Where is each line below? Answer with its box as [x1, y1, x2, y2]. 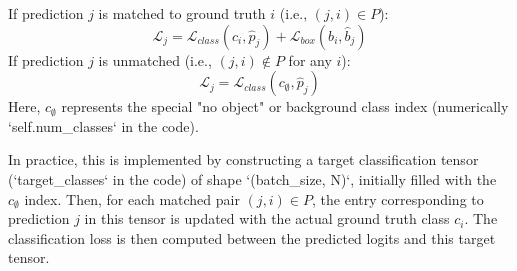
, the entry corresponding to [312, 188, 484, 209]
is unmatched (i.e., [98, 49, 212, 70]
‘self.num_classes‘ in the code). [8, 115, 199, 136]
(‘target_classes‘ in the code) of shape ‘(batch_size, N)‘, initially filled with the [8, 168, 497, 189]
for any [288, 49, 332, 70]
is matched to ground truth [98, 3, 266, 23]
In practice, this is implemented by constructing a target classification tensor [8, 149, 479, 170]
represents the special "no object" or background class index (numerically [61, 96, 509, 117]
